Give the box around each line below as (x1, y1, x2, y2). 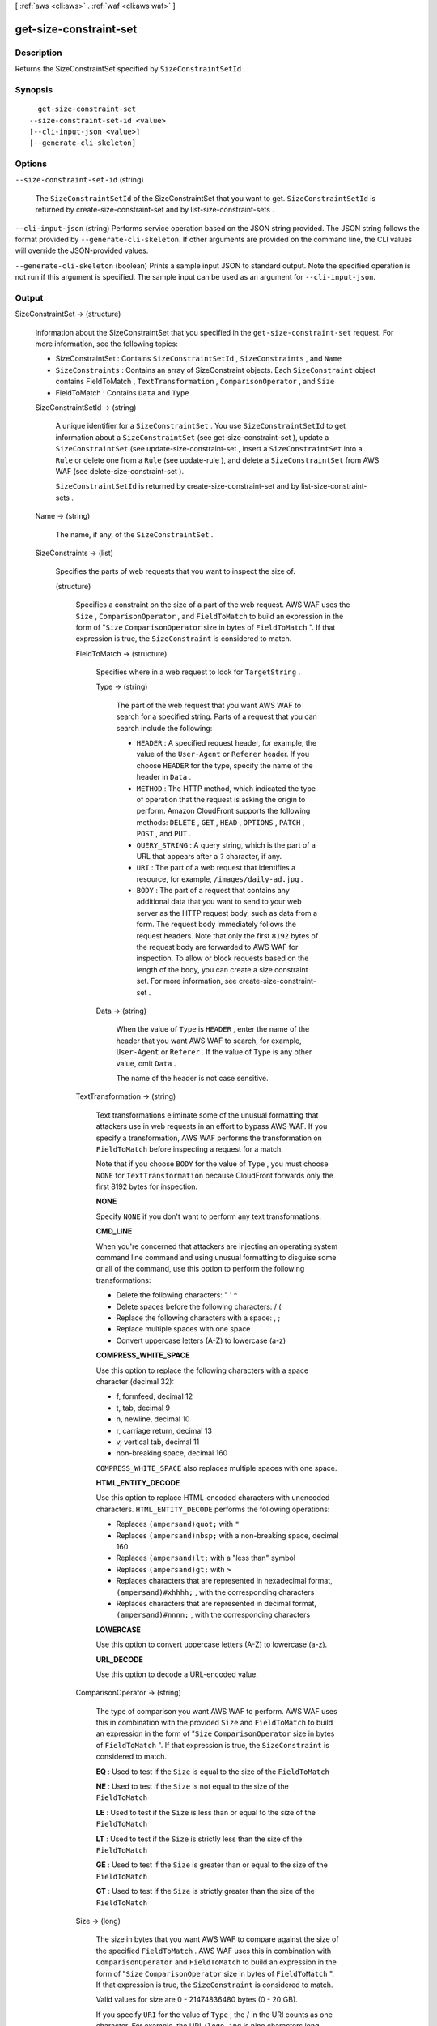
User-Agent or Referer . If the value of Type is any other (116, 1047, 312, 1057)
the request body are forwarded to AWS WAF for (136, 942, 299, 952)
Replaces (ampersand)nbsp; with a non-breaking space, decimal (116, 1530, 339, 1540)
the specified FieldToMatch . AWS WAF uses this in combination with (95, 1946, 332, 1955)
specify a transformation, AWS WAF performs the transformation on (95, 1133, 323, 1143)
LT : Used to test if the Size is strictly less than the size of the (95, 1834, 303, 1844)
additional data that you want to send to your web (136, 896, 302, 907)
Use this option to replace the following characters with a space (95, 1366, 309, 1375)
